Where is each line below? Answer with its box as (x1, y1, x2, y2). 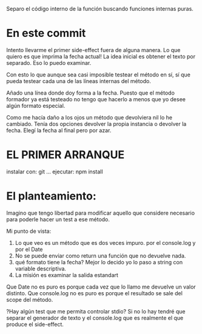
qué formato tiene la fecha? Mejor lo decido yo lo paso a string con (15, 258, 183, 266)
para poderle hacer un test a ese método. (6, 215, 110, 223)
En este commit (6, 27, 86, 40)
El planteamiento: (6, 189, 97, 203)
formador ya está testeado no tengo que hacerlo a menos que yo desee (6, 95, 186, 102)
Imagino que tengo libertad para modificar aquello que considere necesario (6, 209, 195, 216)
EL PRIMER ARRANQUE (6, 148, 125, 162)
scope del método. (6, 296, 53, 303)
